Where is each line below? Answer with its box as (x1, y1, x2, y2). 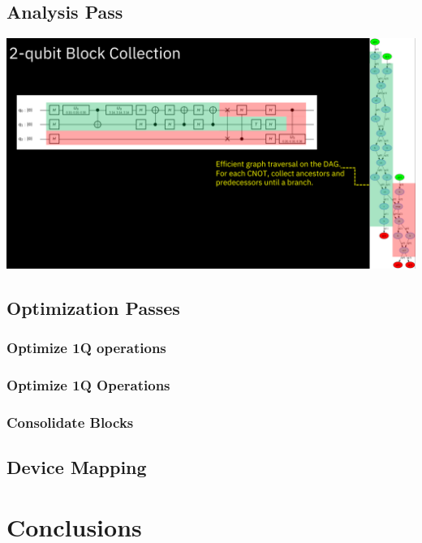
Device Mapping (6, 455, 147, 479)
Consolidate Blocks (6, 412, 134, 432)
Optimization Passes (6, 295, 180, 320)
